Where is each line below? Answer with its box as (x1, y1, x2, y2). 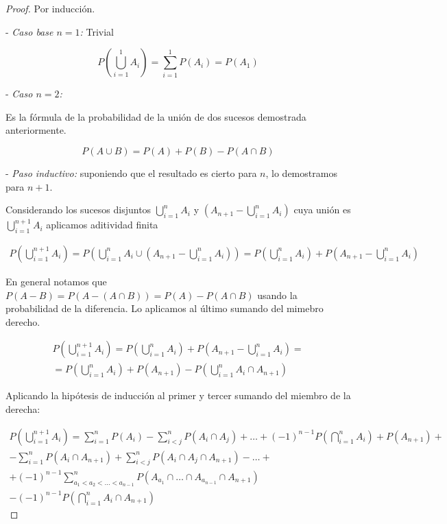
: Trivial (80, 24, 114, 38)
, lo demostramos (265, 165, 337, 180)
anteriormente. (5, 123, 67, 137)
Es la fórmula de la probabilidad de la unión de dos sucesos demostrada (5, 109, 306, 123)
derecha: (5, 402, 40, 416)
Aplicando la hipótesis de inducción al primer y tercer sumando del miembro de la (5, 388, 351, 403)
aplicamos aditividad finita (46, 217, 158, 232)
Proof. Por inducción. (5, 1, 95, 15)
